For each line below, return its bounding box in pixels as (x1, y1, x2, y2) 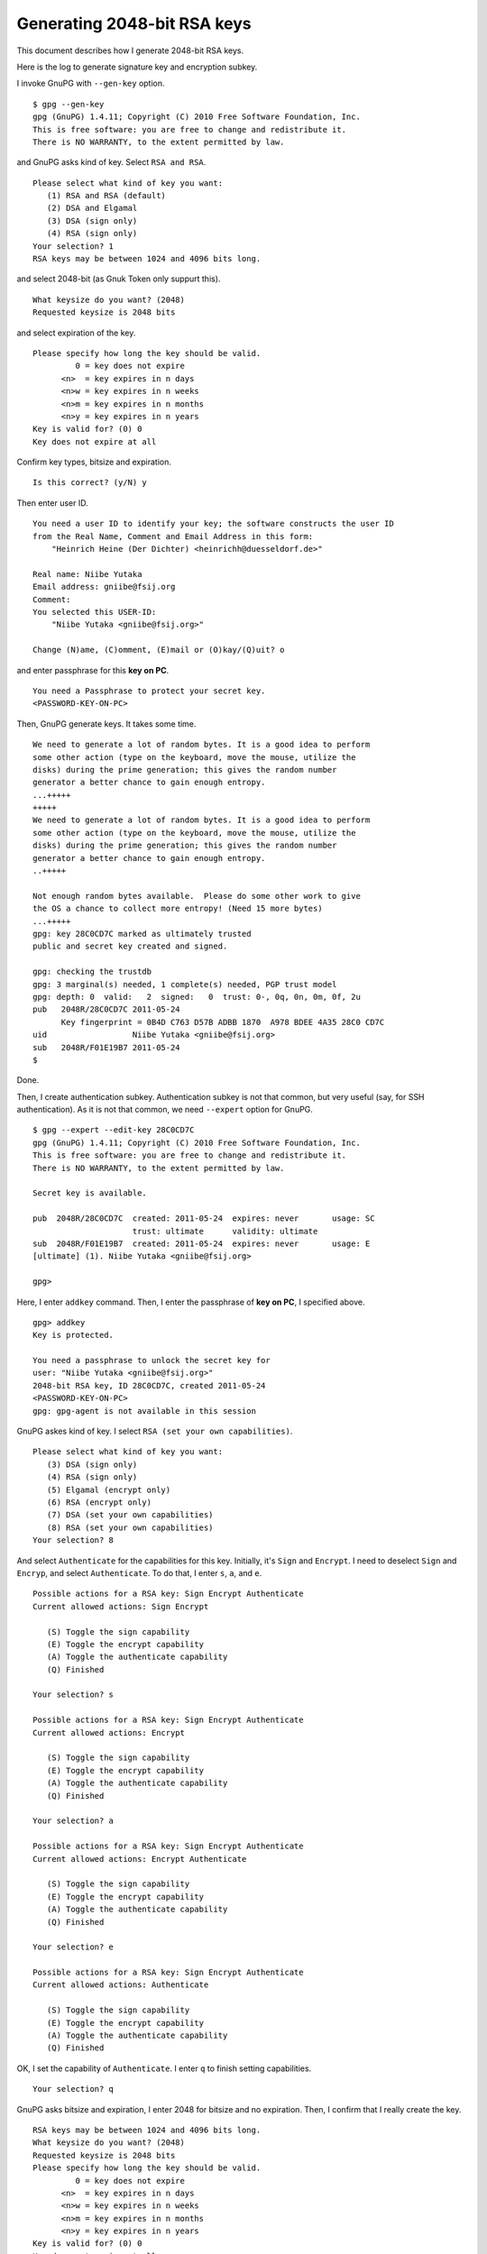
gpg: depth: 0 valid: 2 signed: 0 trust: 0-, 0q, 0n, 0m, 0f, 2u (32, 992, 361, 1002)
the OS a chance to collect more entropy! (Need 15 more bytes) (32, 903, 324, 914)
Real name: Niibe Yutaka (32, 569, 142, 579)
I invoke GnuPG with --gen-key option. (16, 78, 166, 89)
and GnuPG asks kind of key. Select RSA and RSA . (16, 157, 207, 168)
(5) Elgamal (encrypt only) (46, 1484, 171, 1495)
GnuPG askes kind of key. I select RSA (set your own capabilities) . (16, 1425, 293, 1437)
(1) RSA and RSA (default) (46, 190, 167, 201)
